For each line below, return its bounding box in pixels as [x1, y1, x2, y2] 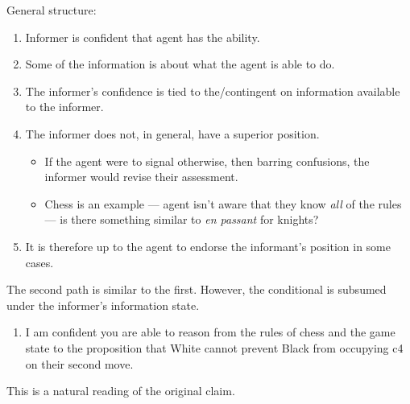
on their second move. [25, 355, 134, 372]
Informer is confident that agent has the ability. [25, 28, 260, 45]
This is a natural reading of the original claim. [6, 382, 235, 399]
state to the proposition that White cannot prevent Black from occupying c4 [25, 339, 404, 356]
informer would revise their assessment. [44, 168, 238, 185]
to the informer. [25, 98, 104, 115]
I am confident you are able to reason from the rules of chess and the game [25, 324, 396, 340]
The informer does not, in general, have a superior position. [25, 125, 320, 142]
